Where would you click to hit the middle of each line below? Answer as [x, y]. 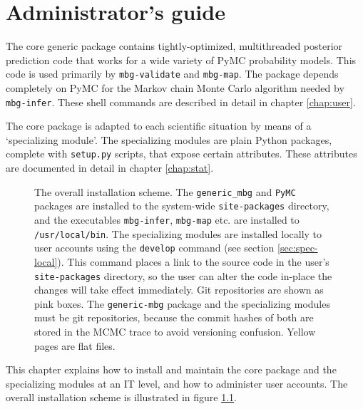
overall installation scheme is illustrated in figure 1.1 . [122, 397]
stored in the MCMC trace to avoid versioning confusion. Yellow [175, 332]
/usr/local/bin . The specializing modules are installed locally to [178, 233]
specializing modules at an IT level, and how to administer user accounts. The [177, 383]
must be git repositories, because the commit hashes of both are [174, 317]
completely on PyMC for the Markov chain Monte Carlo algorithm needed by [175, 87]
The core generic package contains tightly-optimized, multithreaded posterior [174, 46]
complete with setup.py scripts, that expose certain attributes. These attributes [181, 154]
